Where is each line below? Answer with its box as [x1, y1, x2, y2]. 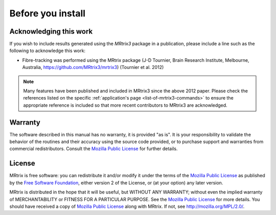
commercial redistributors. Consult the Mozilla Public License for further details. [9, 146, 178, 152]
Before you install [9, 8, 86, 19]
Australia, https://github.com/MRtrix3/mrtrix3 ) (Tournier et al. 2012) [22, 64, 164, 70]
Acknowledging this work [9, 27, 93, 36]
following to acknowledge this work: [9, 47, 86, 54]
